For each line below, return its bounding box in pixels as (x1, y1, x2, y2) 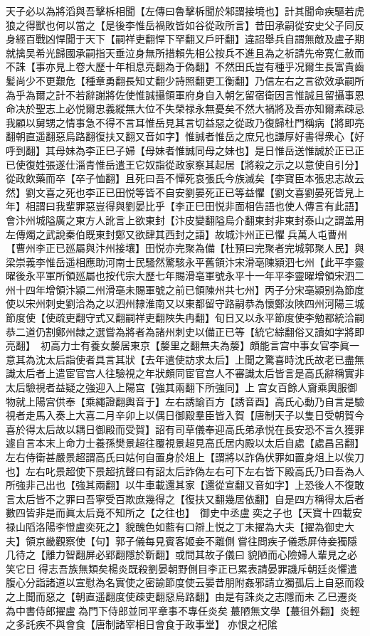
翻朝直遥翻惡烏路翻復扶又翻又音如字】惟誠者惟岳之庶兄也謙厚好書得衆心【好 (6, 129, 364, 144)
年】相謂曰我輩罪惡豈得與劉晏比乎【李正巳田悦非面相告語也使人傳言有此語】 (6, 198, 364, 213)
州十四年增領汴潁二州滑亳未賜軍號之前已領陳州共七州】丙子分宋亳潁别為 (6, 282, 344, 297)
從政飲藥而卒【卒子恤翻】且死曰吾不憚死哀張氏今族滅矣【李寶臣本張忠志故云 (6, 171, 364, 186)
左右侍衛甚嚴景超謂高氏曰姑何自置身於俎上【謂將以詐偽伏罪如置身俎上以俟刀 (6, 450, 364, 464)
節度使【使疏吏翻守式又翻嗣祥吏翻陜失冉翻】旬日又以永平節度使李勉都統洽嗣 (6, 310, 364, 325)
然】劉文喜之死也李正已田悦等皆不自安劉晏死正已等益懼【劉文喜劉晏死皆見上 (6, 184, 364, 199)
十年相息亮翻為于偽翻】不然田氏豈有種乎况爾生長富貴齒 (105, 59, 364, 74)
